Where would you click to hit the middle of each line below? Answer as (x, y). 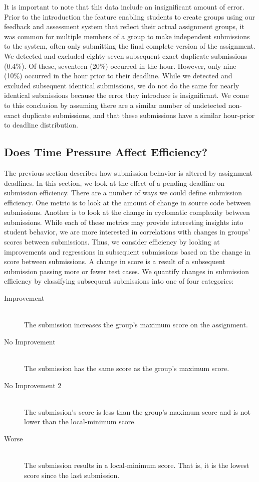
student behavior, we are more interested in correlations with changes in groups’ (127, 232)
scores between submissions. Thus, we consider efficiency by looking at (112, 242)
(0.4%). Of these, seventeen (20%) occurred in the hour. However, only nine (120, 66)
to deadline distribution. (41, 125)
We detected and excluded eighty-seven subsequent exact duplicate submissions (126, 55)
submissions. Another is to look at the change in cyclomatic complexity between (127, 212)
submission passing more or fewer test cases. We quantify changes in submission (127, 271)
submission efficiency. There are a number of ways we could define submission (123, 193)
